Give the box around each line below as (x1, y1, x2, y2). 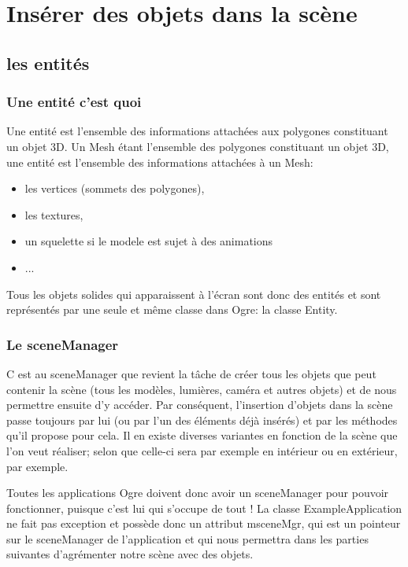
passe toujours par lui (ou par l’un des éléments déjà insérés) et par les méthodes (6, 411, 398, 428)
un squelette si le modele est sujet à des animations (24, 233, 273, 249)
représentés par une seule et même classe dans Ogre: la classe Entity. (6, 301, 338, 318)
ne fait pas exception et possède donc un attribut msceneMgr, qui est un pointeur (6, 515, 401, 532)
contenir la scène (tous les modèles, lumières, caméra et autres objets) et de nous (6, 381, 397, 397)
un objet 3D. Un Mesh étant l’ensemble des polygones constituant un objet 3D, (6, 138, 389, 154)
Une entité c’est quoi (6, 92, 142, 112)
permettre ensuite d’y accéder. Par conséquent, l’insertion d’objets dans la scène (6, 396, 393, 413)
